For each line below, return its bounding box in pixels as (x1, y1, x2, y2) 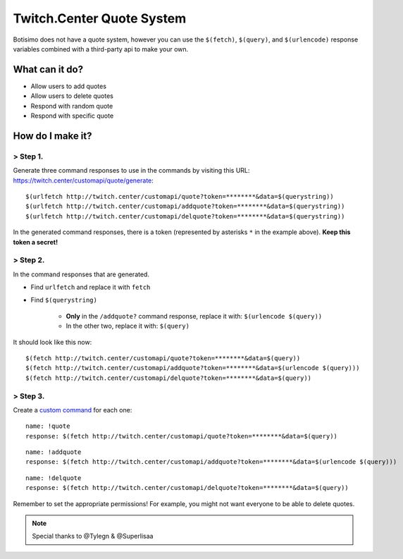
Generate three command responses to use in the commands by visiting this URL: (13, 166, 250, 175)
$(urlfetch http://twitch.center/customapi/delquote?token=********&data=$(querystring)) (25, 212, 345, 220)
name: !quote (25, 422, 70, 430)
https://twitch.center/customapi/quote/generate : (13, 176, 154, 185)
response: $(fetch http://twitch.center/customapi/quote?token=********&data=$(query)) (25, 432, 338, 440)
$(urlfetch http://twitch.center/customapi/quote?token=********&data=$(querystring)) (25, 192, 334, 200)
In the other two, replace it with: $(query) (66, 321, 190, 331)
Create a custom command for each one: (13, 405, 132, 414)
